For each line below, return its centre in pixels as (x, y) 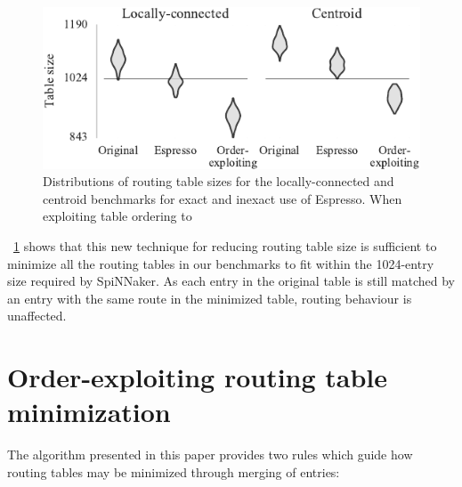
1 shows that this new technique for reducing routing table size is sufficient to (225, 246)
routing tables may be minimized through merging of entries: (174, 471)
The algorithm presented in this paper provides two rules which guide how (210, 455)
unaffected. (37, 316)
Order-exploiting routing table (198, 377)
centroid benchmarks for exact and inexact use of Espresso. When (223, 198)
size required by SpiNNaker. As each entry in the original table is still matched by (231, 281)
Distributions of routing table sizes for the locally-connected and (219, 181)
